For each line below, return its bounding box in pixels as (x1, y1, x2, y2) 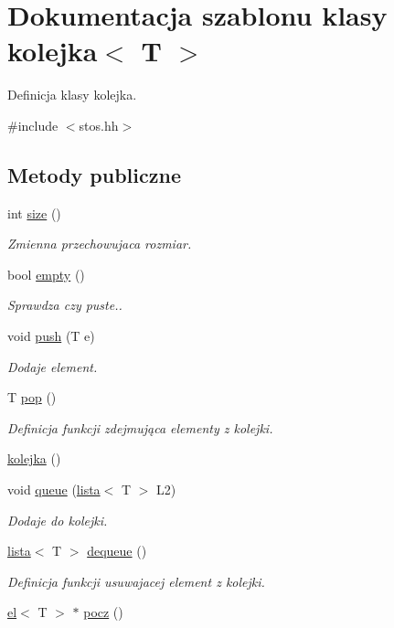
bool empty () (7, 264, 85, 283)
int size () (7, 203, 61, 222)
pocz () (83, 602, 123, 622)
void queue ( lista (7, 480, 101, 499)
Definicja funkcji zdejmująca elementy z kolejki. (7, 418, 273, 437)
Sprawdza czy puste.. (7, 295, 122, 314)
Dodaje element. (7, 357, 98, 376)
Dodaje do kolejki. (7, 510, 108, 529)
